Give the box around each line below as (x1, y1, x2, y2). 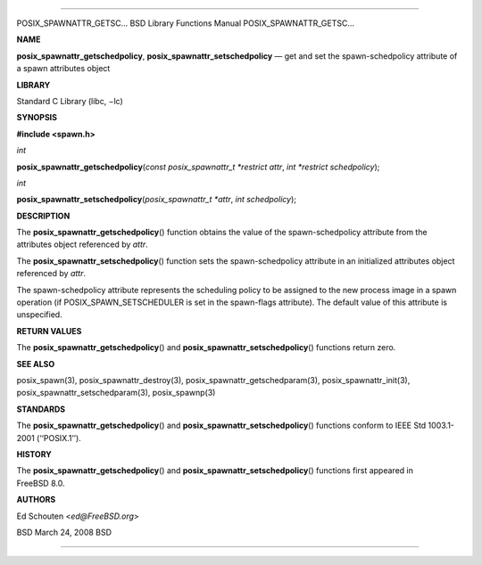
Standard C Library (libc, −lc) (16, 95, 124, 106)
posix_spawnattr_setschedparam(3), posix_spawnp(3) (16, 388, 216, 398)
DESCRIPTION (16, 210, 71, 221)
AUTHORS (16, 495, 56, 505)
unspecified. (16, 309, 62, 320)
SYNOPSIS (16, 112, 58, 123)
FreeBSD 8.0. (16, 478, 65, 488)
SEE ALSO (16, 358, 55, 369)
